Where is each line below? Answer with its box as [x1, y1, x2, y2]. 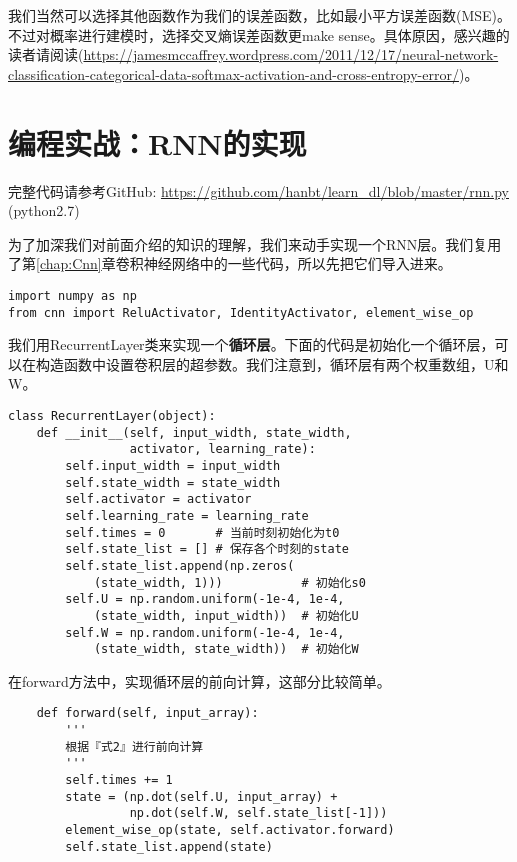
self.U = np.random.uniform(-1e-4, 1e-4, [65, 592, 345, 607]
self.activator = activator [65, 492, 252, 507]
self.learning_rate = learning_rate [65, 508, 309, 523]
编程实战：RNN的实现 [8, 122, 307, 163]
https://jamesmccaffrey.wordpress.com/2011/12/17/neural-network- [83, 44, 499, 65]
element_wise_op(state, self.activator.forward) [65, 823, 395, 837]
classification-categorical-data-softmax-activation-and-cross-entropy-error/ [8, 63, 459, 84]
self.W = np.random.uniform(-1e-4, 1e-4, [65, 625, 345, 640]
